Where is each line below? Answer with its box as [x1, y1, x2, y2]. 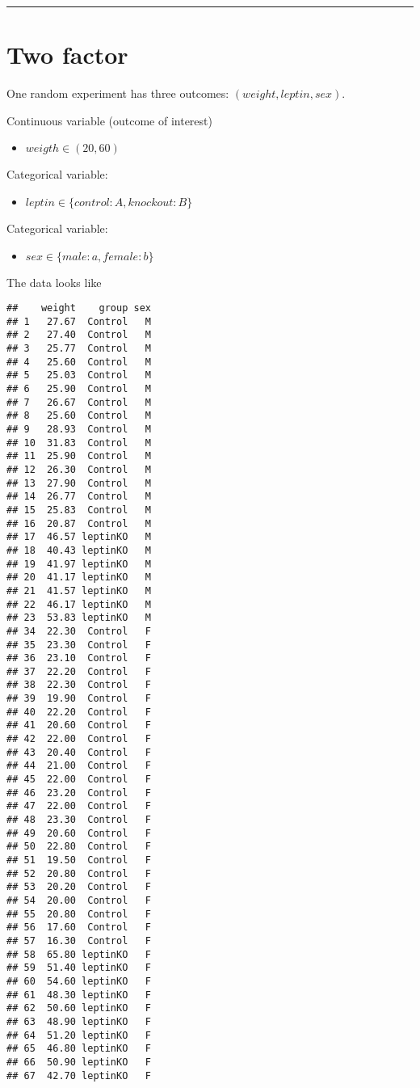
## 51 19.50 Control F [6, 854, 151, 866]
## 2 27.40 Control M [6, 329, 151, 341]
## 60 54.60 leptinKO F [6, 975, 151, 987]
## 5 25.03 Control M [6, 369, 151, 382]
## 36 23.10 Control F [6, 652, 151, 664]
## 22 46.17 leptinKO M [6, 598, 151, 610]
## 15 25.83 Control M [6, 504, 151, 516]
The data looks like [6, 273, 102, 290]
